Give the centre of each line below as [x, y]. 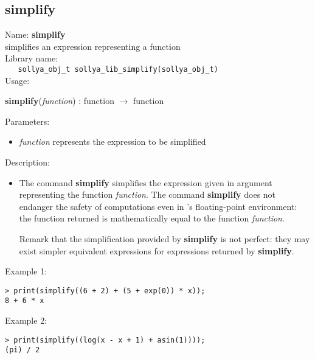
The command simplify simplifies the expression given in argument [146, 182]
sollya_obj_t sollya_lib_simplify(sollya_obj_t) [118, 69]
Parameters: [27, 121]
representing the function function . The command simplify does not [147, 194]
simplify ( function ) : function [60, 101]
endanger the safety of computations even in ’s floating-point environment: [158, 206]
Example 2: [26, 320]
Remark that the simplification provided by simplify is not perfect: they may [164, 238]
